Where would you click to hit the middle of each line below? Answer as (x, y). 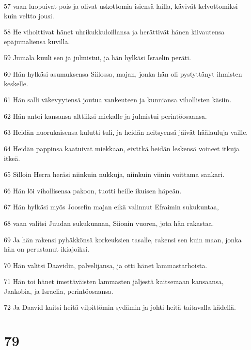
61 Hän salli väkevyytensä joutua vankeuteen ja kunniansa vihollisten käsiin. (118, 100)
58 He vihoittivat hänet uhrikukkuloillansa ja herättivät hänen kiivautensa (114, 32)
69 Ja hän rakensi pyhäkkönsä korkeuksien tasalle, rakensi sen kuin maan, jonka (123, 239)
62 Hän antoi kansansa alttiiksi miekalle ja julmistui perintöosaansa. (105, 116)
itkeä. (12, 158)
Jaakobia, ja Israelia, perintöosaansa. (59, 291)
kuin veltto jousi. (29, 15)
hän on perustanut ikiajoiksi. (47, 249)
